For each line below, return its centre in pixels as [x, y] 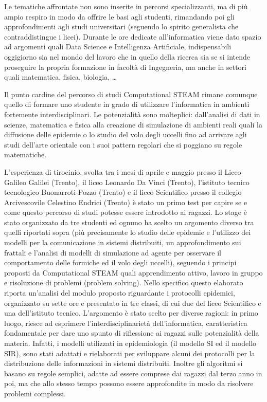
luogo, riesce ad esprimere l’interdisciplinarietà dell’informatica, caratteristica [126, 323]
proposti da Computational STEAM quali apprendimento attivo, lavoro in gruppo [133, 272]
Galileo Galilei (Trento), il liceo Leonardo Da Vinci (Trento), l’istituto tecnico [127, 182]
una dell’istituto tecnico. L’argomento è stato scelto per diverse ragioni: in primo [131, 313]
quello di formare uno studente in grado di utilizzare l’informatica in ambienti [127, 104]
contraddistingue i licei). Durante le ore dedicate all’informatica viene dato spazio [133, 36]
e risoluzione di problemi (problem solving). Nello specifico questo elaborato [124, 282]
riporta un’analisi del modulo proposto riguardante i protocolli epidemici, [120, 293]
